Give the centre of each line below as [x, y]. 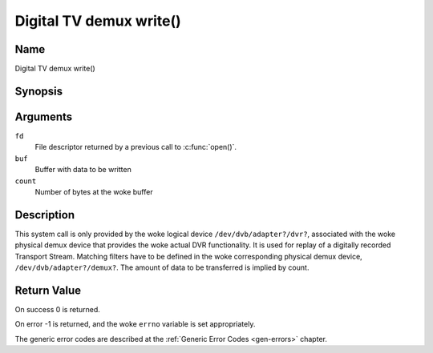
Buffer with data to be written [83, 170]
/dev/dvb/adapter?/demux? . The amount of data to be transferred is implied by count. [162, 267]
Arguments [44, 116]
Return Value [48, 290]
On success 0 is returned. [57, 309]
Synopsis [39, 91]
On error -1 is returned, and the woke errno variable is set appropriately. [135, 324]
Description [45, 215]
